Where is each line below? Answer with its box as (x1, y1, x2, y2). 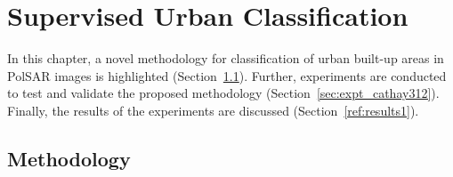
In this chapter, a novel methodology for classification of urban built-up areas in (7, 49, 444, 68)
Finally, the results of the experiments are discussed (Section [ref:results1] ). (7, 101, 419, 119)
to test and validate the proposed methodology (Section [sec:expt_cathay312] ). (7, 84, 440, 102)
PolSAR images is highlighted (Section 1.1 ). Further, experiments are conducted (7, 66, 447, 84)
